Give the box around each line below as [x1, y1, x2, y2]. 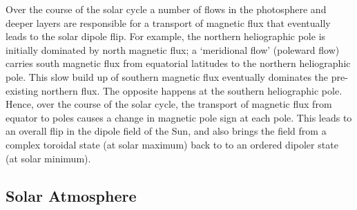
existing [6, 83, 39, 97]
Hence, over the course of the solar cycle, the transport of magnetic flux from [6, 97, 332, 111]
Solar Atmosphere [6, 184, 137, 206]
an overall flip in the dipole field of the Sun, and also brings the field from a [6, 124, 327, 138]
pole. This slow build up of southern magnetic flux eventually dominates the [6, 69, 329, 84]
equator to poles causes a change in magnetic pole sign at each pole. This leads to [6, 110, 352, 124]
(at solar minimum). [6, 151, 91, 165]
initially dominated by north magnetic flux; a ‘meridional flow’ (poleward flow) [6, 42, 340, 57]
